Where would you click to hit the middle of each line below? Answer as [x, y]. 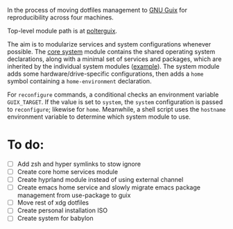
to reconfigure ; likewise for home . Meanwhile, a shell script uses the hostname [116, 109]
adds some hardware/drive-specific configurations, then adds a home [105, 74]
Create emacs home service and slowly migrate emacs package [109, 187]
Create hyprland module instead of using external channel [100, 180]
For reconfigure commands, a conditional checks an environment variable [113, 94]
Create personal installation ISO [62, 210]
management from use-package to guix [74, 195]
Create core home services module [68, 172]
